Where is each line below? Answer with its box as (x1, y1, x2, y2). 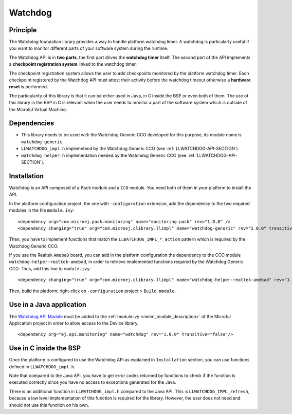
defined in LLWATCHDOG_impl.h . (9, 363, 75, 370)
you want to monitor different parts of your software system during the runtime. (9, 45, 168, 51)
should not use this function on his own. (9, 402, 90, 408)
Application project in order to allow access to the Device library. (9, 320, 139, 326)
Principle (9, 26, 37, 34)
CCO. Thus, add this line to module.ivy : (9, 265, 91, 271)
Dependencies (9, 119, 55, 128)
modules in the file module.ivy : (9, 207, 74, 213)
